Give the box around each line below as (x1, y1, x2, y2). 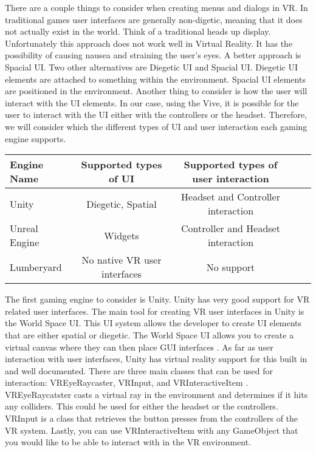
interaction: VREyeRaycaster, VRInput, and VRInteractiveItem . (5, 376, 249, 389)
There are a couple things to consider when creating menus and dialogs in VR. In (5, 1, 308, 13)
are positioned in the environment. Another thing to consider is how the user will (5, 84, 307, 97)
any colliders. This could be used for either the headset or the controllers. (5, 400, 278, 413)
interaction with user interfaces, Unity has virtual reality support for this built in (5, 352, 307, 365)
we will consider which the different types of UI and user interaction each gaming (5, 120, 307, 132)
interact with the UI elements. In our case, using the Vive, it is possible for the (5, 96, 299, 109)
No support (206, 259, 255, 274)
